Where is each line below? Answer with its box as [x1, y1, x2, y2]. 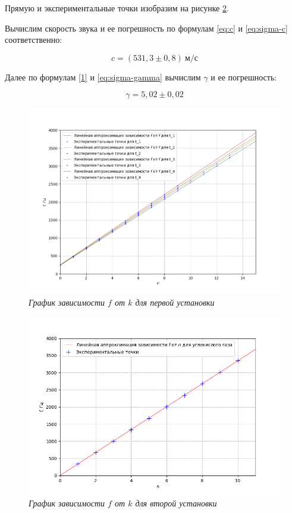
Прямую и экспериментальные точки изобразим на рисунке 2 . [5, 2, 229, 14]
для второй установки [135, 497, 217, 509]
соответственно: [5, 33, 62, 46]
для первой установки [135, 296, 215, 309]
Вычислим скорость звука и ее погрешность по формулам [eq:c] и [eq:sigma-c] [5, 21, 288, 34]
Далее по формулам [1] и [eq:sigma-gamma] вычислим [5, 70, 201, 83]
